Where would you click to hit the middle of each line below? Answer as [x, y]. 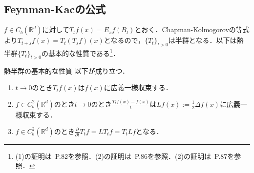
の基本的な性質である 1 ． [80, 52]
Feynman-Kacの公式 [55, 9]
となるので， [124, 40]
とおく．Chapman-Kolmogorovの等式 [192, 29]
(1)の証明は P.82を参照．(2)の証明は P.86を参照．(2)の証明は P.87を [125, 156]
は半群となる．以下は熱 [206, 40]
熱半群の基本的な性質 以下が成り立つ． [66, 71]
